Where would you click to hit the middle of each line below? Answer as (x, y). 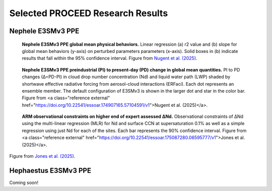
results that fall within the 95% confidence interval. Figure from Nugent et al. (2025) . (110, 58)
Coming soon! (24, 182)
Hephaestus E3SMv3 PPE (50, 171)
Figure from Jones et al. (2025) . (42, 156)
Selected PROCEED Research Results (89, 13)
